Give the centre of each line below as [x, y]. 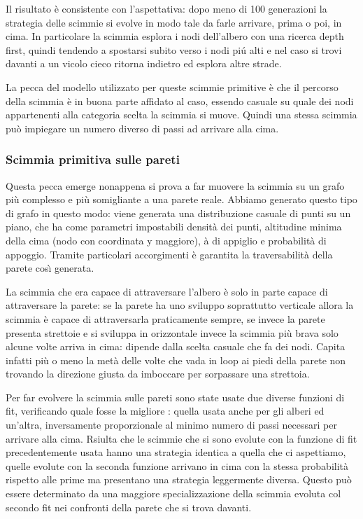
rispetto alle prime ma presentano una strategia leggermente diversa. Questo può [179, 479]
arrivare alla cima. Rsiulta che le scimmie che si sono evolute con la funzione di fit [181, 438]
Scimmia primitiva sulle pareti [93, 159]
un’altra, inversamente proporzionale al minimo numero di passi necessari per [171, 425]
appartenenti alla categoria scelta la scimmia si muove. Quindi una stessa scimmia [181, 115]
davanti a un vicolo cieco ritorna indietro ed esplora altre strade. [144, 63]
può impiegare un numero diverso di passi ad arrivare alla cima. [142, 128]
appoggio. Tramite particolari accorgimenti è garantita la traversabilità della [169, 254]
